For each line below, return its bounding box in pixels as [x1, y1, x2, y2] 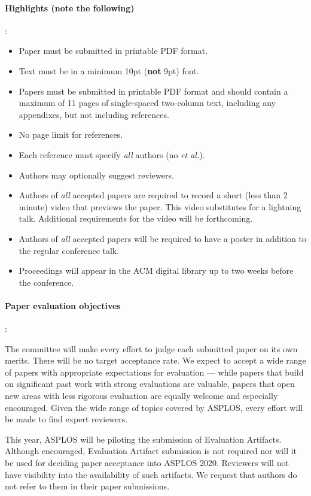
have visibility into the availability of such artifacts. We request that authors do [5, 468, 297, 480]
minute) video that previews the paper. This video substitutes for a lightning [19, 200, 301, 213]
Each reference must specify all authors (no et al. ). [19, 148, 205, 161]
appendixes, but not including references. [19, 108, 169, 120]
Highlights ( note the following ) [5, 1, 135, 14]
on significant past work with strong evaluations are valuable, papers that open [5, 377, 295, 390]
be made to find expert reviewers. [5, 413, 128, 425]
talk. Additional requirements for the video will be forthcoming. [19, 212, 253, 225]
